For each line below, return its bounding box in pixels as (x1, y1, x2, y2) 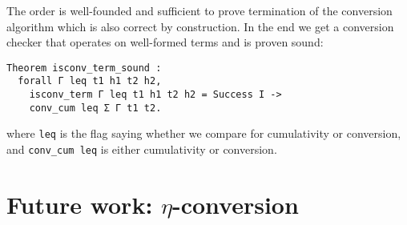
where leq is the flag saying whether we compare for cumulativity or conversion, (6, 125, 401, 142)
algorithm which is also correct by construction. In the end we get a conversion (6, 18, 394, 34)
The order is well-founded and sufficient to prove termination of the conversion (6, 2, 393, 18)
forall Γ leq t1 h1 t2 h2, (18, 75, 162, 87)
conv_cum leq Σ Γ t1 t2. (29, 102, 162, 114)
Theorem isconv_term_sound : (6, 62, 162, 74)
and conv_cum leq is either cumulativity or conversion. (6, 141, 277, 158)
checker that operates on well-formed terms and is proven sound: (6, 34, 324, 50)
